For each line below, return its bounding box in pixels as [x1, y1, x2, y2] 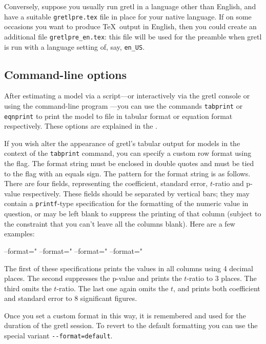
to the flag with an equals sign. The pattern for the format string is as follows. [4, 168, 251, 178]
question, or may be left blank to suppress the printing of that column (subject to [4, 208, 261, 219]
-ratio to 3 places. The [187, 273, 257, 284]
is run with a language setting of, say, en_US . [4, 41, 145, 52]
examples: [4, 228, 35, 239]
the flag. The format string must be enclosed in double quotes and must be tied [4, 158, 254, 169]
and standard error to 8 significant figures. [4, 293, 137, 303]
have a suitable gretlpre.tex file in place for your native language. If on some [4, 11, 252, 22]
